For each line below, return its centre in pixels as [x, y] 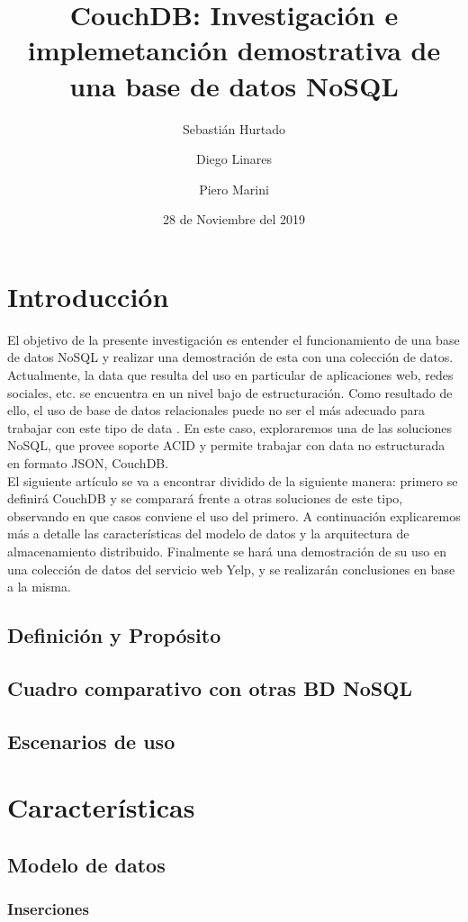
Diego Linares [234, 159]
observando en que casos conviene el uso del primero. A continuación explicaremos [234, 515]
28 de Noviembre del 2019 [234, 219]
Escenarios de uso [91, 741]
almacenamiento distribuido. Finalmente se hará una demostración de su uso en [227, 551]
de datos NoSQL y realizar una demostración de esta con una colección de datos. [230, 357]
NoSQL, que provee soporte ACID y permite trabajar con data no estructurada [226, 445]
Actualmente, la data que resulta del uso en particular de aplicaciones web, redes [230, 375]
